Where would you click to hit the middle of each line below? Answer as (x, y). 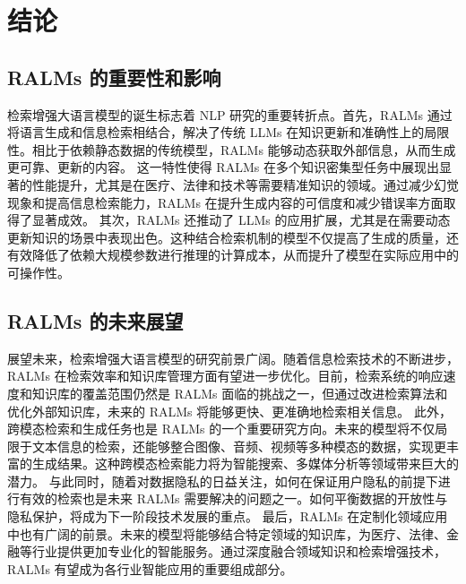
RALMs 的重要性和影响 (114, 77)
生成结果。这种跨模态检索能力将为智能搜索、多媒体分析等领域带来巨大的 (245, 464)
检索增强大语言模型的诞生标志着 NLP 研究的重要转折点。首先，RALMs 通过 (230, 114)
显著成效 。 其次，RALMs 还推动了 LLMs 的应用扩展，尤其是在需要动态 (241, 220)
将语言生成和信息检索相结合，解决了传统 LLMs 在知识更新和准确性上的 (216, 132)
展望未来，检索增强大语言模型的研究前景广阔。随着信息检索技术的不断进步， (233, 358)
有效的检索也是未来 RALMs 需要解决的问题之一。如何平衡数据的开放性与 (233, 498)
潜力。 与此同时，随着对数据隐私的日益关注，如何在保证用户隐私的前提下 (223, 481)
